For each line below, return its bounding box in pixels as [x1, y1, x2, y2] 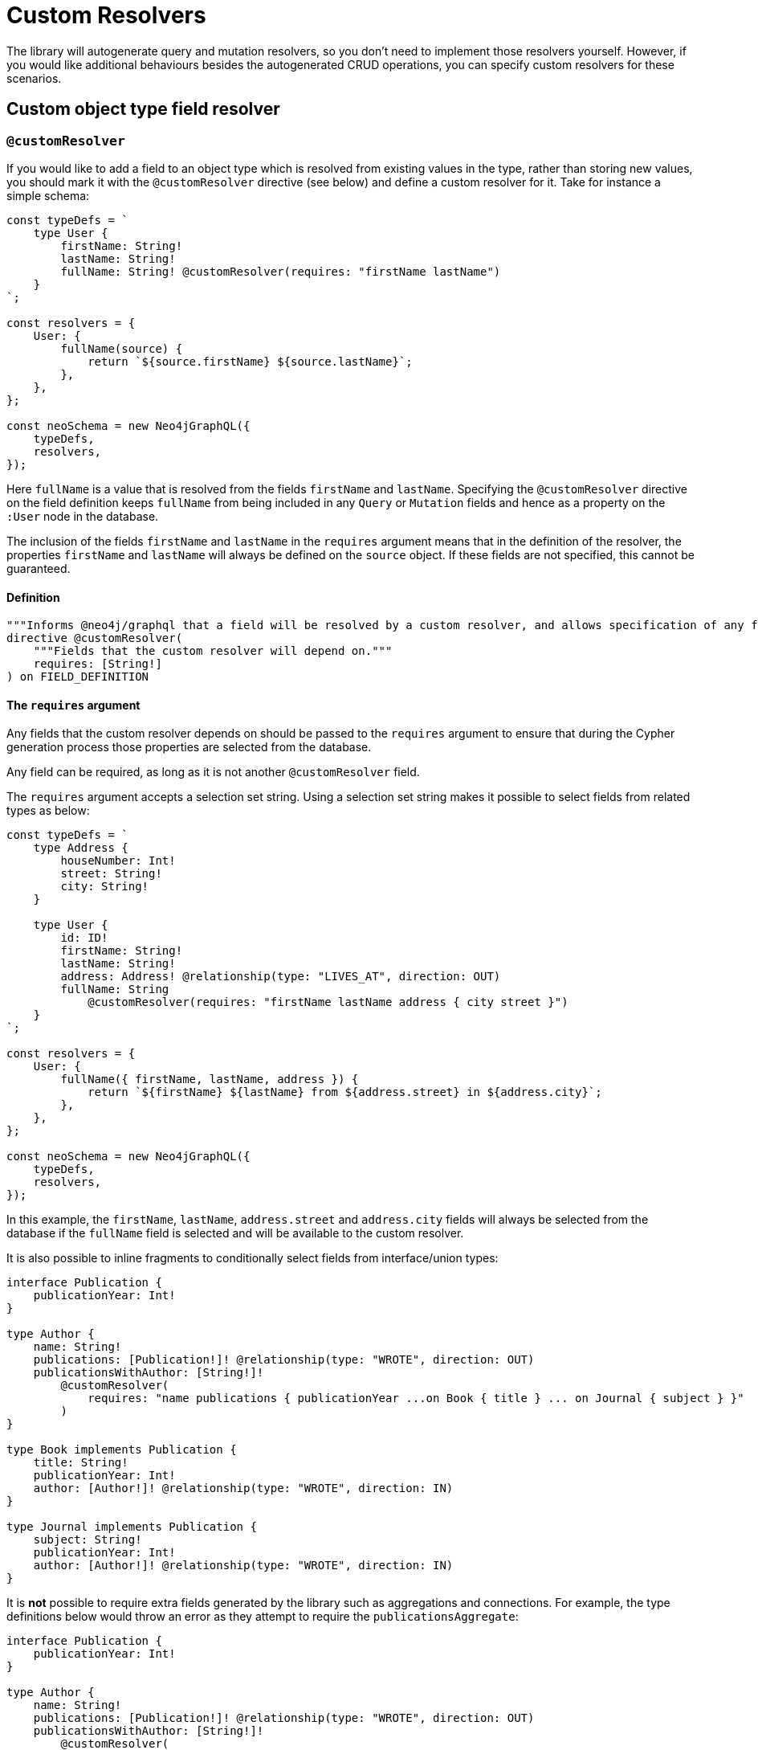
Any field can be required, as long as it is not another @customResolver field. [6, 765, 420, 779]
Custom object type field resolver [6, 99, 280, 120]
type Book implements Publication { [6, 1443, 237, 1457]
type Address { [33, 841, 128, 855]
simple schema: [6, 188, 90, 202]
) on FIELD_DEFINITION [6, 670, 149, 684]
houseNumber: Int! [60, 854, 176, 868]
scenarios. [6, 71, 62, 85]
